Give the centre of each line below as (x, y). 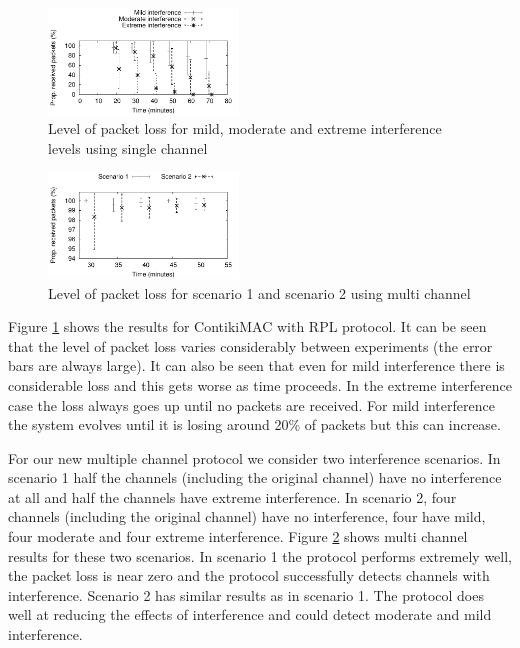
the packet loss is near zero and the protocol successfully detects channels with (249, 575)
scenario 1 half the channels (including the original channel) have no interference (255, 477)
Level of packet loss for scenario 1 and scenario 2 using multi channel (259, 292)
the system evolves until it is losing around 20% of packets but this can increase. (254, 424)
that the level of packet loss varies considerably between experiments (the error (250, 345)
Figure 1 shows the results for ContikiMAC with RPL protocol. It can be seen (247, 326)
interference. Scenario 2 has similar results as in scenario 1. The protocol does (246, 594)
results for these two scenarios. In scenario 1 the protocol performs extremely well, (260, 555)
